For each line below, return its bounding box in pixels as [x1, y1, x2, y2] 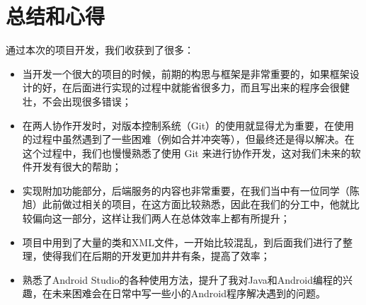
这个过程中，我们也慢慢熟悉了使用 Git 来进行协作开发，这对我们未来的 [22, 145, 351, 160]
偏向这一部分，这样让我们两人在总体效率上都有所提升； [32, 211, 290, 226]
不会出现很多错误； [42, 93, 132, 108]
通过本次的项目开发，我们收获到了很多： [6, 42, 194, 57]
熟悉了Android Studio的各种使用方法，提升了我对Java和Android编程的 [22, 272, 343, 287]
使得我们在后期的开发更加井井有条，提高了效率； [42, 248, 270, 263]
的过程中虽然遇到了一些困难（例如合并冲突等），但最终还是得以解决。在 [22, 132, 355, 146]
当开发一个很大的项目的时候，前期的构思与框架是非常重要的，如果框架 [22, 66, 350, 81]
